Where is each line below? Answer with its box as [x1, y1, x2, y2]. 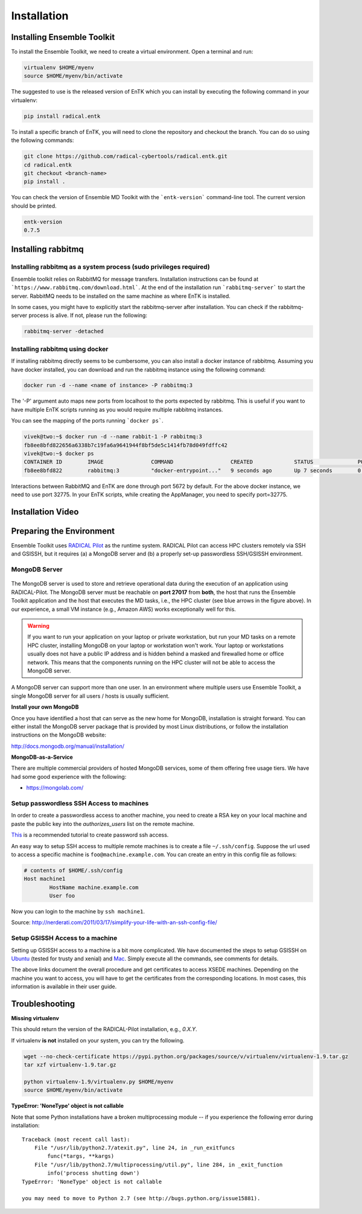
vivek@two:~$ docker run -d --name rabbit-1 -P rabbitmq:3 [24, 433, 202, 440]
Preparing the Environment [11, 526, 115, 536]
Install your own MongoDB [11, 703, 79, 711]
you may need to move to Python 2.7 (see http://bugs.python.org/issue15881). [22, 1195, 261, 1202]
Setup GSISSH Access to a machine [11, 934, 118, 942]
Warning [27, 622, 49, 629]
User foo [49, 892, 75, 899]
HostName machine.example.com [49, 884, 139, 890]
